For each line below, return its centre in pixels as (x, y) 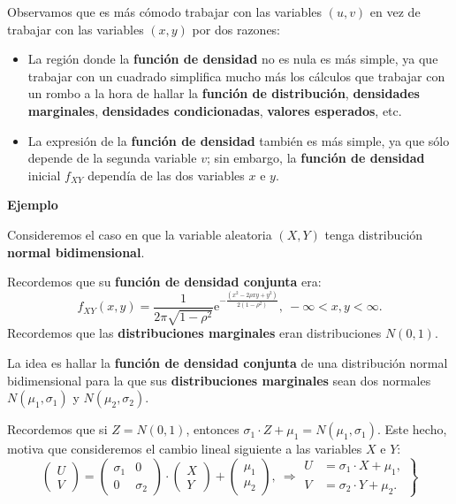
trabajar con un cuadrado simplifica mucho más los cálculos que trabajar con (236, 76)
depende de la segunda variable (112, 158)
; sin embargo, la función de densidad (315, 158)
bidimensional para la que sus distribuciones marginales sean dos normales (219, 380)
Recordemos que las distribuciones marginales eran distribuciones (194, 333)
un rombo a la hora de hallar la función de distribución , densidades (224, 93)
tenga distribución (374, 234)
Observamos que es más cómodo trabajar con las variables (165, 11)
